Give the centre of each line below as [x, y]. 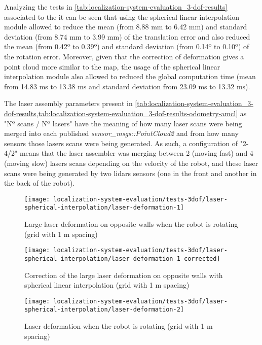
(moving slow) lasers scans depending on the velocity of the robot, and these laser [131, 163]
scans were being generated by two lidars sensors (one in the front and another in [130, 173]
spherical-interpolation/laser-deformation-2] [104, 310]
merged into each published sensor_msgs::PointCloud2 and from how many [121, 133]
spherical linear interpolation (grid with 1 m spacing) [107, 285]
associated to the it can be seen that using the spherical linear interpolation [122, 16]
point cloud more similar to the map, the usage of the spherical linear [112, 66]
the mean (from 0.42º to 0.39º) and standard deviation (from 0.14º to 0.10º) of [127, 46]
